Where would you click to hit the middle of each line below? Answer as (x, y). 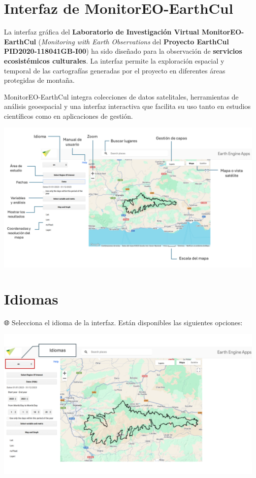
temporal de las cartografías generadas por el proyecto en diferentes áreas (115, 70)
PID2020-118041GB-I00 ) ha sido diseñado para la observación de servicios (123, 51)
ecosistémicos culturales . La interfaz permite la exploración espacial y (114, 60)
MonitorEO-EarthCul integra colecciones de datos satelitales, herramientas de (121, 96)
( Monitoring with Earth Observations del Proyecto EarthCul (133, 41)
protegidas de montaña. (39, 80)
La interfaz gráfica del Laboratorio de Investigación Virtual (102, 32)
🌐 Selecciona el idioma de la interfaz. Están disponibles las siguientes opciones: (123, 322)
